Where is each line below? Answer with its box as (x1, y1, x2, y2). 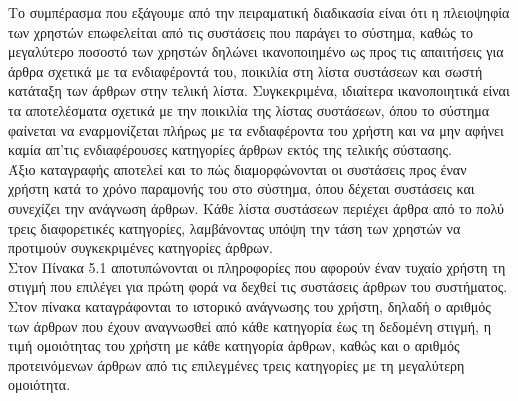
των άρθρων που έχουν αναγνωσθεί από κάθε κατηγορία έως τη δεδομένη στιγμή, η (8, 315, 491, 336)
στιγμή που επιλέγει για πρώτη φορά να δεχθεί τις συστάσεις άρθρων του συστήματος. (8, 276, 508, 297)
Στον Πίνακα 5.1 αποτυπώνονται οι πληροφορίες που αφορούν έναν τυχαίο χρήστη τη (8, 256, 506, 277)
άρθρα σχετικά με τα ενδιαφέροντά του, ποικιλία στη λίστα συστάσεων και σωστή (8, 60, 483, 81)
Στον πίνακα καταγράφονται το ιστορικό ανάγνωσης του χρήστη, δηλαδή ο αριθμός (8, 295, 491, 316)
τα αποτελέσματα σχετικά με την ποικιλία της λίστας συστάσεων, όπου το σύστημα (8, 99, 490, 120)
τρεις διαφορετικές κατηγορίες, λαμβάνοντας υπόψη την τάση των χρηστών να (8, 217, 461, 238)
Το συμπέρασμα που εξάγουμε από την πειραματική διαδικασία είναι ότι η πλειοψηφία (8, 2, 510, 22)
